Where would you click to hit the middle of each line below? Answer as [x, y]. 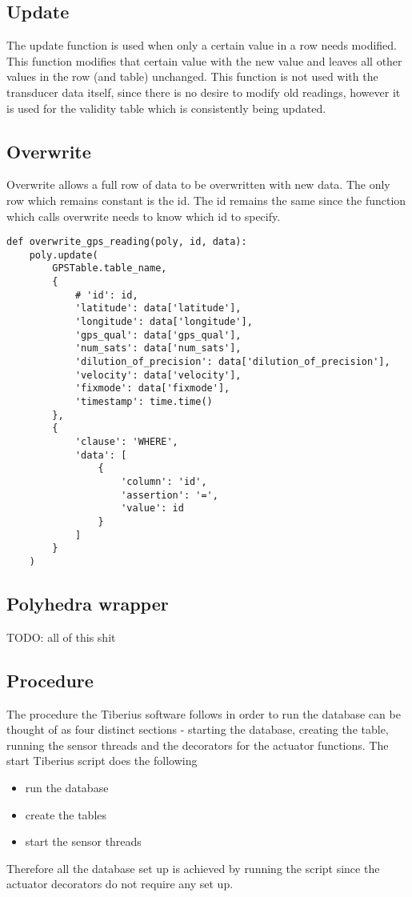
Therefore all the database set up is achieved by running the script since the [193, 868]
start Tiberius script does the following [102, 761]
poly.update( [64, 255]
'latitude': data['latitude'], [158, 308]
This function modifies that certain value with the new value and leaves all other [204, 60]
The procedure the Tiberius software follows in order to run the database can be [204, 713]
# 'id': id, [106, 295]
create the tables [66, 814]
